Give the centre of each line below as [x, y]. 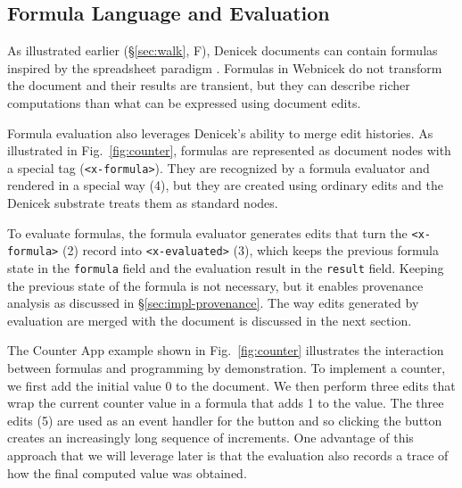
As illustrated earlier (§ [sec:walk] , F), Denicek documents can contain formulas [223, 50]
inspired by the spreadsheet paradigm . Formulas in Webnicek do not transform [225, 67]
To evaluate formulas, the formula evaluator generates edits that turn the [207, 232]
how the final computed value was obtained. [127, 472]
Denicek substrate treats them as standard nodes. [143, 203]
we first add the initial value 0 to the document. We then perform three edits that [231, 385]
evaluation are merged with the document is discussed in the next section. [210, 320]
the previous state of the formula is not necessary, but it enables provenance [215, 285]
